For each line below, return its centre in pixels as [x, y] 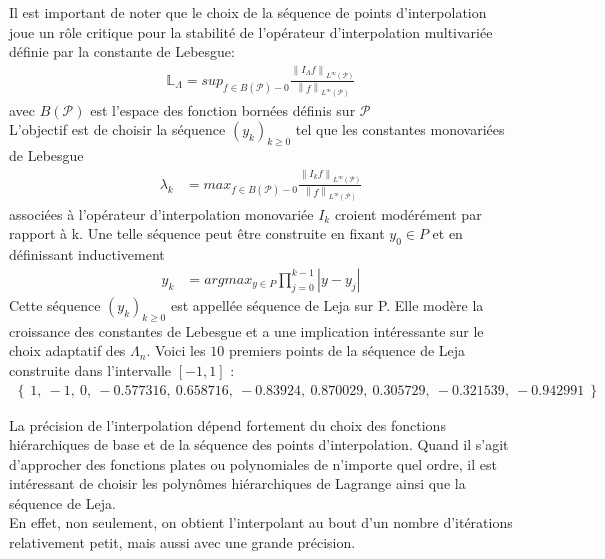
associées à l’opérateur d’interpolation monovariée [161, 213]
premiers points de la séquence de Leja [347, 350]
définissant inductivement [87, 254]
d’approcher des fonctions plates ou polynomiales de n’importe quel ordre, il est [253, 463]
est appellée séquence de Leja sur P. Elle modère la [327, 304]
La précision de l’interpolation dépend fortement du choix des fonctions [227, 424]
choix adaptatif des [67, 350]
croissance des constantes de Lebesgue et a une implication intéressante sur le [246, 330]
